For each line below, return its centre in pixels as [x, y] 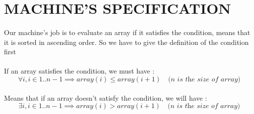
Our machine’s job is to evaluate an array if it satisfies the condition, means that [127, 32]
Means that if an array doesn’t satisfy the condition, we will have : [106, 97]
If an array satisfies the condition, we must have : [79, 71]
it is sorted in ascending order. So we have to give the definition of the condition [127, 42]
